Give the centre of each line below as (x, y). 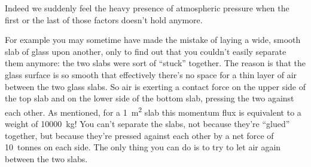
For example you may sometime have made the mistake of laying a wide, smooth (153, 40)
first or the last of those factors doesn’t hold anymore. (104, 19)
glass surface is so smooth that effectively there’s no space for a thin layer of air (151, 74)
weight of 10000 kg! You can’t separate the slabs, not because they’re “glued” (147, 123)
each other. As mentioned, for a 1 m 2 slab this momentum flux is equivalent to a (153, 111)
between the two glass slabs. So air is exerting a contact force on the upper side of (155, 86)
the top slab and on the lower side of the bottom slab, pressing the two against (150, 98)
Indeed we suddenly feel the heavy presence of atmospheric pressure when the (147, 8)
